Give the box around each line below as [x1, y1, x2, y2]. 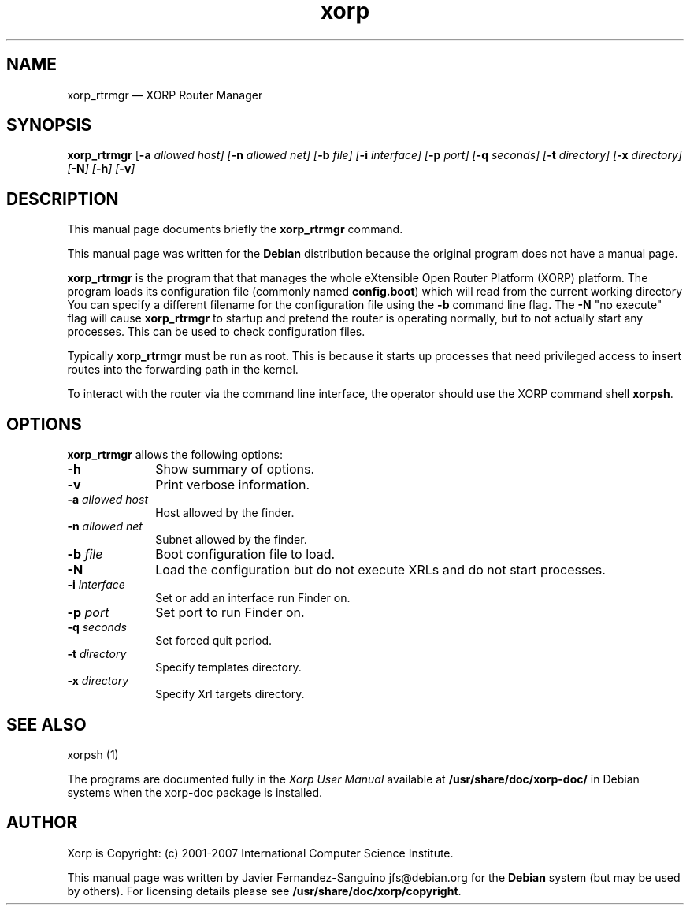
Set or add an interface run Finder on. [155, 591, 351, 605]
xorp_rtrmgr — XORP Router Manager [67, 87, 263, 102]
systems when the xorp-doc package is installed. [67, 785, 323, 799]
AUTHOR [6, 812, 78, 833]
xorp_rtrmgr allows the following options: [67, 448, 284, 462]
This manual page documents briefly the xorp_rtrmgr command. [67, 222, 403, 236]
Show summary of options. [155, 461, 315, 478]
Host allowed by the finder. [155, 506, 295, 520]
